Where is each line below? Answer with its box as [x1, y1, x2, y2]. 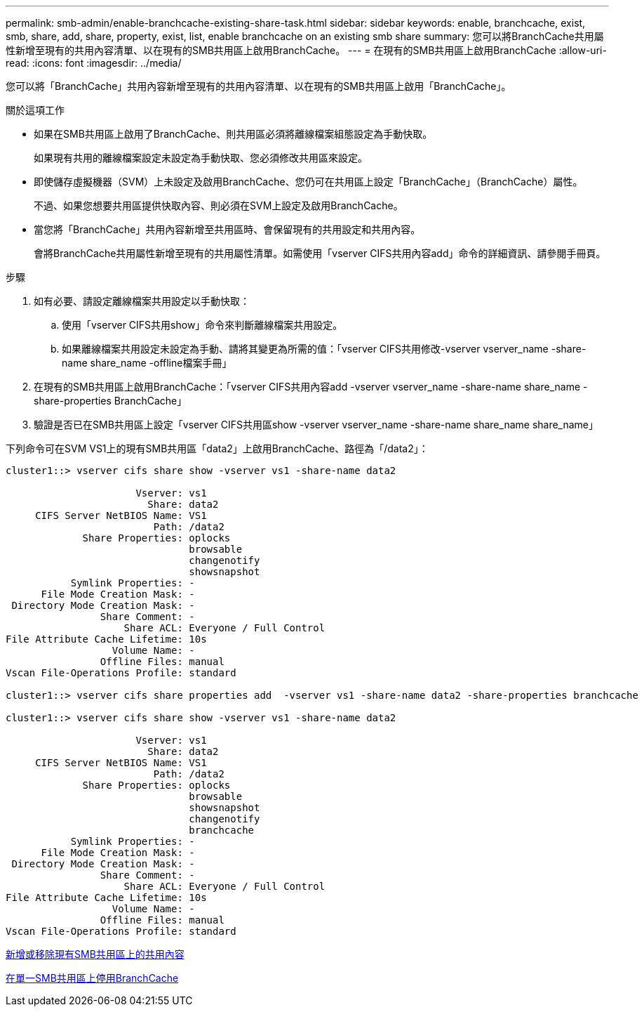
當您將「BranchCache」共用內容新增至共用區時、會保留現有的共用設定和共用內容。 [34, 223, 421, 235]
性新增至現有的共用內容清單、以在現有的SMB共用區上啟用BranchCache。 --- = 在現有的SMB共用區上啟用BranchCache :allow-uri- [6, 44, 607, 56]
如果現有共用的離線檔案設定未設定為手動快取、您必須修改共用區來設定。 [34, 152, 368, 164]
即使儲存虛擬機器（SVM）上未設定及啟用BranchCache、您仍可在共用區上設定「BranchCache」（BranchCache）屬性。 [34, 176, 583, 188]
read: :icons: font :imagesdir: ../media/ [6, 57, 182, 69]
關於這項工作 [6, 104, 65, 116]
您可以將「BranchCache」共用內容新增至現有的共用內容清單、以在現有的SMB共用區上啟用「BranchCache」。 [6, 80, 511, 92]
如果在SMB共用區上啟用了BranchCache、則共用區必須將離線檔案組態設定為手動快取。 [34, 128, 433, 140]
